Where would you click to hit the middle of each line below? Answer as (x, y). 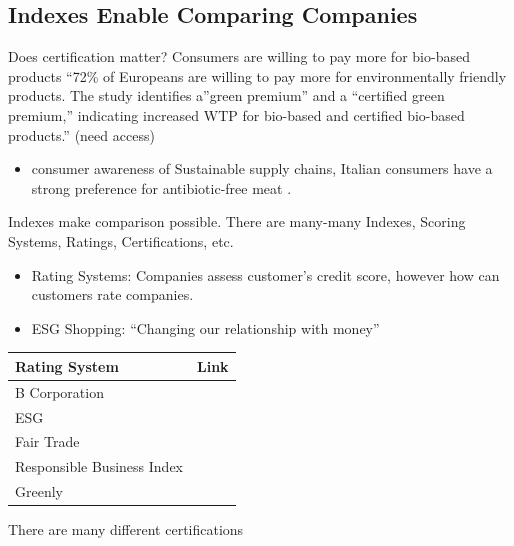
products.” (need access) (81, 134)
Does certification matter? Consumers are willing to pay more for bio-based (239, 56)
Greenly (39, 491)
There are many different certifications (126, 529)
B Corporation (59, 391)
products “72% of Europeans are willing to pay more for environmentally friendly (257, 75)
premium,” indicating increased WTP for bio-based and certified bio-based (236, 114)
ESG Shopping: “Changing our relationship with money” (205, 327)
